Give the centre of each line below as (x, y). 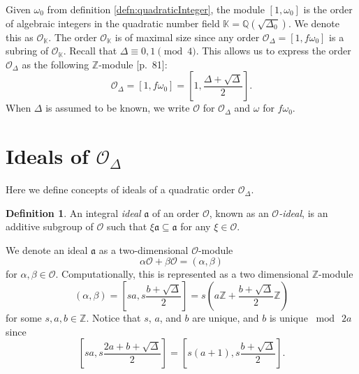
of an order (176, 212)
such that (127, 226)
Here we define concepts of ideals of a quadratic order (120, 189)
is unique (288, 318)
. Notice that (113, 318)
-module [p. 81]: (133, 64)
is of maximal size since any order (187, 37)
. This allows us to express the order (273, 51)
